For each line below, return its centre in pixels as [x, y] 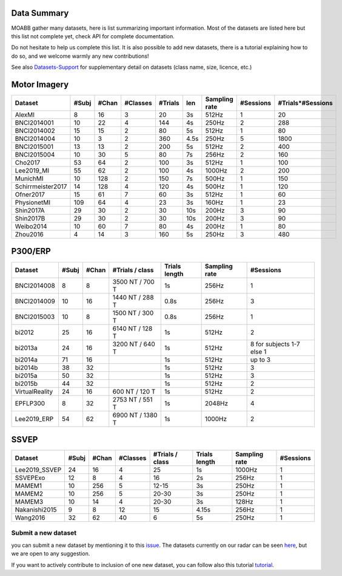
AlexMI [25, 114]
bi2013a [26, 348]
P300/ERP [31, 251]
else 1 [258, 351]
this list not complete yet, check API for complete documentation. [93, 36]
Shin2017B [30, 218]
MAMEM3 [29, 502]
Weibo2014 [31, 226]
